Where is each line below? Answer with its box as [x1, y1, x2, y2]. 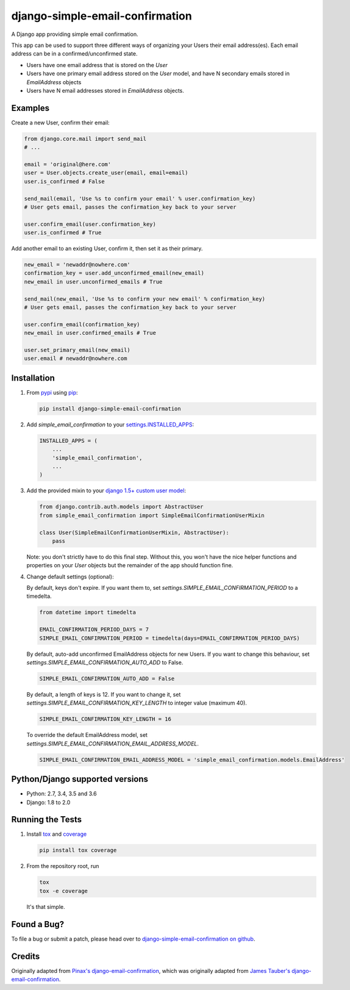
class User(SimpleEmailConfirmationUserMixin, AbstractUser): [39, 529, 229, 536]
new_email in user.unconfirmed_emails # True [24, 278, 163, 285]
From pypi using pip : [26, 389, 79, 396]
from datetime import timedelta [39, 609, 137, 616]
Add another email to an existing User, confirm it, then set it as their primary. [11, 245, 203, 253]
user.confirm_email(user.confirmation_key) [24, 220, 157, 228]
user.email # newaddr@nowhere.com [24, 355, 127, 362]
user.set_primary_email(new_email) [24, 346, 130, 353]
